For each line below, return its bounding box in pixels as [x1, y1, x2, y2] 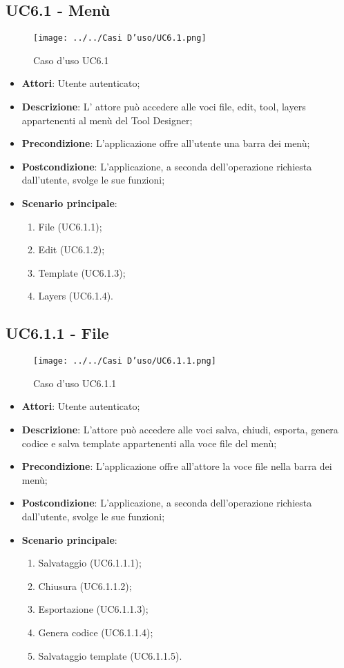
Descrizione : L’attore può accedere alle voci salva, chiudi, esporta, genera [21, 422, 338, 437]
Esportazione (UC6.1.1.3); [38, 602, 149, 616]
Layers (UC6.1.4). [38, 288, 114, 303]
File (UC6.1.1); [38, 219, 102, 233]
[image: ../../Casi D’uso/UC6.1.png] [33, 33, 207, 43]
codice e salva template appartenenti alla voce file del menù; [21, 435, 277, 450]
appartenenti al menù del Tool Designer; [21, 112, 193, 127]
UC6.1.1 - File [6, 322, 109, 344]
